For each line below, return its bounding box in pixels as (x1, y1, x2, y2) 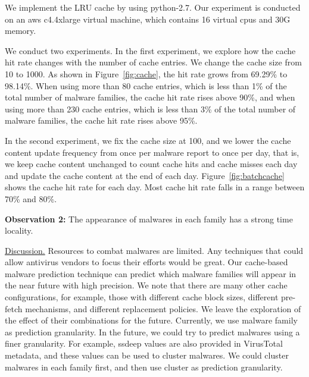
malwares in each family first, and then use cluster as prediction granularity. (5, 360, 283, 373)
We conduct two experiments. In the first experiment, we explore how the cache (5, 44, 296, 56)
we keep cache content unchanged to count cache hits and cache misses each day (5, 158, 298, 170)
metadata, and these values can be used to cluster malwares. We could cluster (5, 349, 289, 362)
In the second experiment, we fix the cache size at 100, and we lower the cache (5, 134, 291, 146)
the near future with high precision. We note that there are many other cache (5, 279, 288, 291)
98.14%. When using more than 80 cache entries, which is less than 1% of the (5, 79, 287, 92)
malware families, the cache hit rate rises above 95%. (5, 114, 198, 127)
